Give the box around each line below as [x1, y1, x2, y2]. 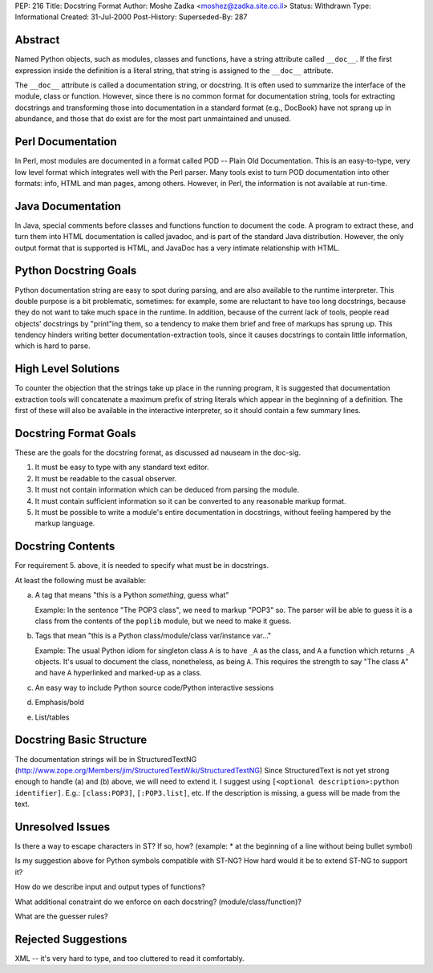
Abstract [14, 33, 60, 47]
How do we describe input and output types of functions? [14, 882, 206, 892]
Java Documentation [14, 199, 122, 213]
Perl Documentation [14, 135, 118, 148]
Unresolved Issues [14, 820, 111, 833]
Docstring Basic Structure [14, 733, 148, 747]
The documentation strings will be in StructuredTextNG [14, 754, 197, 764]
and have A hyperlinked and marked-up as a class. [34, 668, 202, 678]
